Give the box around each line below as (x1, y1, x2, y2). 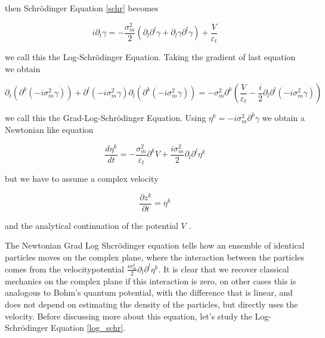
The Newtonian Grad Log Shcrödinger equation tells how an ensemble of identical (5, 239, 305, 252)
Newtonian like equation (5, 123, 94, 135)
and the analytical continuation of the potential (5, 219, 178, 231)
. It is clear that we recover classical (158, 262, 289, 275)
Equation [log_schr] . (51, 321, 126, 334)
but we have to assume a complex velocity (5, 172, 159, 185)
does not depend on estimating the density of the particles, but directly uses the (5, 297, 298, 310)
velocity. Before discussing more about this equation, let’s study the (5, 309, 252, 322)
